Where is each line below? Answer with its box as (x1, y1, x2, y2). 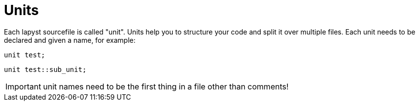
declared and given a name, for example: (4, 35, 136, 44)
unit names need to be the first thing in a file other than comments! (43, 81, 289, 91)
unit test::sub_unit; (4, 65, 87, 73)
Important (5, 81, 41, 91)
